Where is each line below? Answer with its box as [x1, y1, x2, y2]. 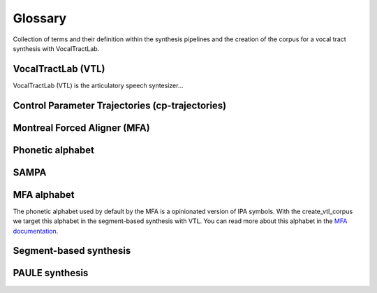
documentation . [13, 227, 59, 235]
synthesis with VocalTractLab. [13, 44, 100, 52]
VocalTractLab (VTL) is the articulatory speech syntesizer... [13, 81, 184, 90]
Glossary [13, 10, 67, 26]
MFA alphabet [13, 189, 75, 201]
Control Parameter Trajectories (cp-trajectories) [13, 99, 227, 111]
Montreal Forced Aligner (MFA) [13, 122, 150, 134]
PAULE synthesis [13, 267, 89, 279]
